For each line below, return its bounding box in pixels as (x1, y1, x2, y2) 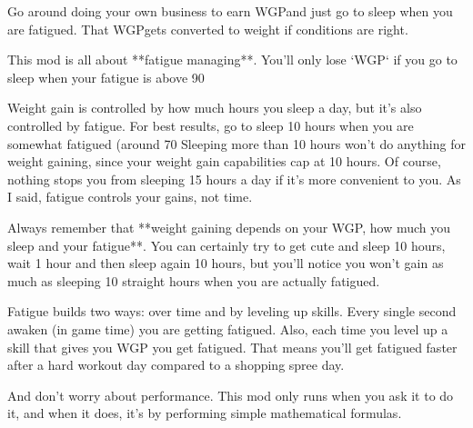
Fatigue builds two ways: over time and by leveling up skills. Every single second (7, 302, 457, 321)
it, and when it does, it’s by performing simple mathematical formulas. (7, 403, 402, 423)
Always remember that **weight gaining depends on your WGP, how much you (7, 217, 451, 236)
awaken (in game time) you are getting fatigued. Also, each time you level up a (7, 319, 448, 338)
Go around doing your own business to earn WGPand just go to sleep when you (7, 2, 453, 20)
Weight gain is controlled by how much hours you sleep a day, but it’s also (7, 98, 422, 117)
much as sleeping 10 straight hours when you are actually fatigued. (7, 271, 380, 290)
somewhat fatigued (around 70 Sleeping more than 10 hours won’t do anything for (7, 134, 466, 153)
